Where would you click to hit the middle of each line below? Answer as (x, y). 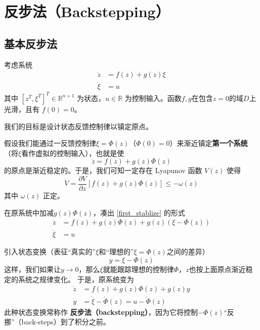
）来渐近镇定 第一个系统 (209, 143)
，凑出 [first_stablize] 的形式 (139, 212)
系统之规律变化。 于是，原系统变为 (76, 279)
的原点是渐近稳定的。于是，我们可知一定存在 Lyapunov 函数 (103, 170)
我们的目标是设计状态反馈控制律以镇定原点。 (78, 126)
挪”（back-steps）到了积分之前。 (57, 322)
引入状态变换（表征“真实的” (50, 252)
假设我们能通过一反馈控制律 (50, 143)
